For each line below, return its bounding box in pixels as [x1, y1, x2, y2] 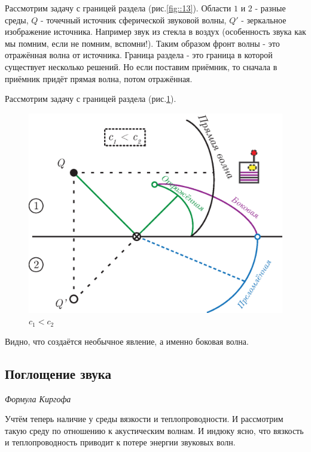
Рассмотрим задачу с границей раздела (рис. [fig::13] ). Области [5, 2, 231, 14]
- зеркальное [241, 13, 286, 26]
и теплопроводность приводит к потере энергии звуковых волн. [5, 436, 236, 448]
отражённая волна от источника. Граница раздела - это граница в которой [5, 49, 273, 61]
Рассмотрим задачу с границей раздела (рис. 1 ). [5, 92, 176, 105]
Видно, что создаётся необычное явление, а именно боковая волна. [5, 335, 249, 347]
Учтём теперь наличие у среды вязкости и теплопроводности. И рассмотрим [5, 412, 283, 425]
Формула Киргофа [5, 392, 71, 405]
